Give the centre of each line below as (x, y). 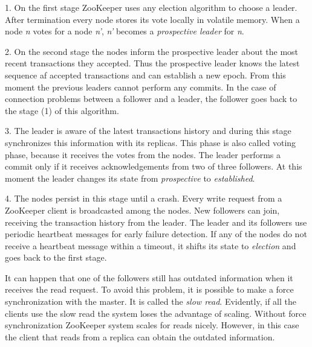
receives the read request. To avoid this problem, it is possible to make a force (149, 289)
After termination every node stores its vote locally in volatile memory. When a (152, 19)
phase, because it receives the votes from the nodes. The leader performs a (143, 154)
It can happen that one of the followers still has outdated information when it (149, 277)
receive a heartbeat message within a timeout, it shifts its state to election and (151, 245)
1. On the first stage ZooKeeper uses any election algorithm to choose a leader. (151, 7)
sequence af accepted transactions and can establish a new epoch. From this (145, 75)
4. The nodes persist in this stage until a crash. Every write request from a (144, 198)
